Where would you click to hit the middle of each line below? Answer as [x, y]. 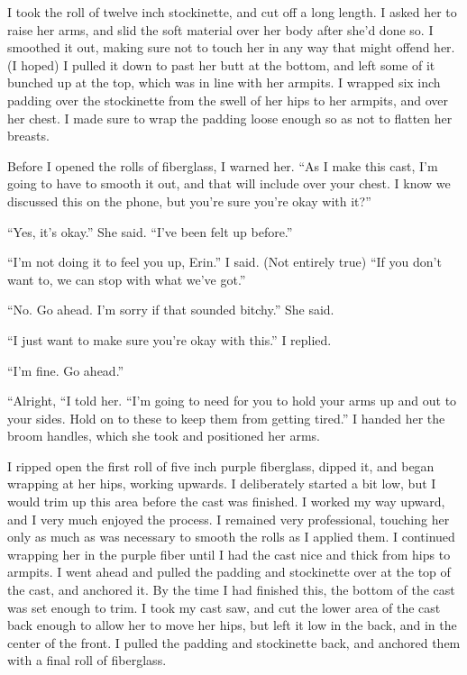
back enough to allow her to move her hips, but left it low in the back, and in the [232, 625]
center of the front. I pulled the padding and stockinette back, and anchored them [234, 642]
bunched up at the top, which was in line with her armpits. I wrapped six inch [224, 82]
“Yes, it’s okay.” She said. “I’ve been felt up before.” [150, 231]
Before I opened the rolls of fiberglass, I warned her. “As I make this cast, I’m [223, 165]
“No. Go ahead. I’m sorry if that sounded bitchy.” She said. [171, 310]
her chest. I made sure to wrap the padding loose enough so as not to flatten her [230, 118]
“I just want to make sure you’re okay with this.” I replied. [169, 339]
